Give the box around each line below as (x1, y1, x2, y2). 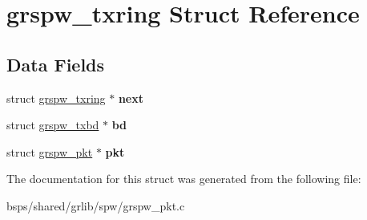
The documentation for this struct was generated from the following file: (6, 170, 361, 187)
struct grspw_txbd (6, 116, 99, 133)
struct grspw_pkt (6, 143, 93, 160)
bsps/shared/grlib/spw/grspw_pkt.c (6, 197, 185, 214)
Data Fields (6, 51, 105, 76)
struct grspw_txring (6, 89, 106, 106)
